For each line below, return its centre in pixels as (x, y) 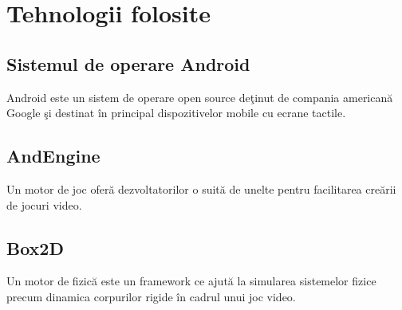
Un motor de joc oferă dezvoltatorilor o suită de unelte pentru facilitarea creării (201, 188)
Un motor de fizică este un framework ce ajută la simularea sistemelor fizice (191, 281)
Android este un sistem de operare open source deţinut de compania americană (200, 97)
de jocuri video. (44, 204)
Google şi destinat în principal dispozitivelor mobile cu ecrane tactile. (176, 113)
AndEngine (53, 156)
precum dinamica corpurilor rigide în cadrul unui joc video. (151, 296)
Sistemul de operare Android (128, 63)
